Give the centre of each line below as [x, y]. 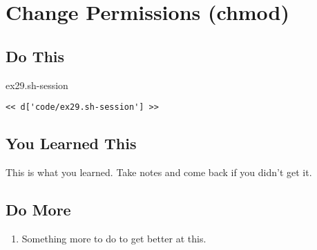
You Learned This [71, 143]
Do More [38, 210]
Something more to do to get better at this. [114, 238]
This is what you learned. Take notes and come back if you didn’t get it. [159, 172]
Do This [35, 56]
